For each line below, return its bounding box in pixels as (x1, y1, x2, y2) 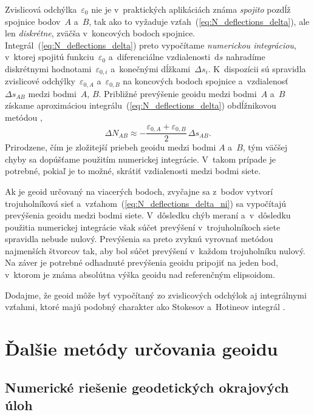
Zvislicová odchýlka (5, 3, 77, 15)
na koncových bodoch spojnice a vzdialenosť (123, 75, 288, 87)
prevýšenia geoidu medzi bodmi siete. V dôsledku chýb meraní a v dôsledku (5, 209, 291, 221)
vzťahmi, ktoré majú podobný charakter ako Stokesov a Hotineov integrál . (5, 300, 285, 313)
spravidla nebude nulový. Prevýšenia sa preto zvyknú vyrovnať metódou (5, 232, 273, 245)
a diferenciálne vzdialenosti (108, 50, 211, 63)
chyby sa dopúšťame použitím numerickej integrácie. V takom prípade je (5, 152, 276, 165)
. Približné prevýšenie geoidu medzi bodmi (98, 87, 257, 100)
